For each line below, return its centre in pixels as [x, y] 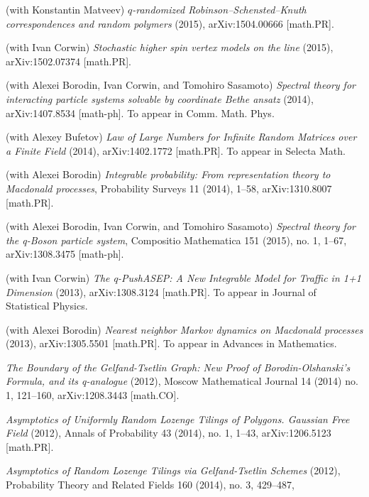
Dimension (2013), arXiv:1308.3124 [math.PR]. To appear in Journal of [161, 291]
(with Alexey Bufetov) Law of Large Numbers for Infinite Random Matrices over [181, 137]
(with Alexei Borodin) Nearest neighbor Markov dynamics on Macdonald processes [184, 329]
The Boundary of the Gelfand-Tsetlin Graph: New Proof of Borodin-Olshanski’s [178, 367]
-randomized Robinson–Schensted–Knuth [219, 9]
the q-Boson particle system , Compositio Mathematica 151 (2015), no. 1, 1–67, [176, 240]
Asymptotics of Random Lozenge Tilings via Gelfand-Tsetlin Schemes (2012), [173, 470]
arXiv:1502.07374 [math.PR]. [69, 61]
